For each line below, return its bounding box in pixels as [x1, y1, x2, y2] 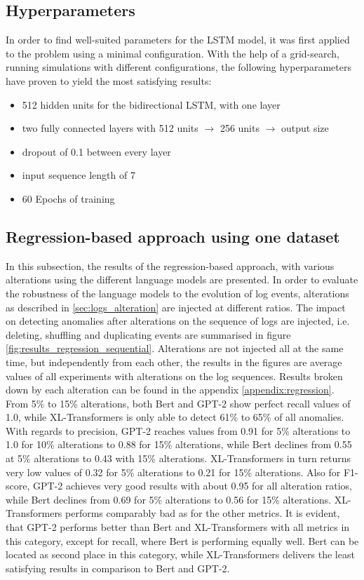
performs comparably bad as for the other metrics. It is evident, [65, 506, 340, 520]
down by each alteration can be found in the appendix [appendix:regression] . [6, 382, 335, 397]
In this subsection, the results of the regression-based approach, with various [6, 258, 335, 273]
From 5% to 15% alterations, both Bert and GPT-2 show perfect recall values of [6, 396, 351, 410]
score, [6, 478, 30, 493]
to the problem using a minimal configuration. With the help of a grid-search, [6, 46, 339, 60]
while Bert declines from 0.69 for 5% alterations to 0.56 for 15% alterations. [6, 492, 332, 506]
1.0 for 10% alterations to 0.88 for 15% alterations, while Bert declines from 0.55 [6, 437, 352, 452]
